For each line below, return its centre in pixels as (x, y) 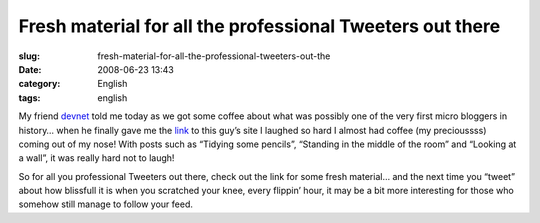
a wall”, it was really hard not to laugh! (96, 158)
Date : (30, 69)
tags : (29, 97)
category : (39, 84)
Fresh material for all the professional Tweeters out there (259, 26)
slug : (29, 56)
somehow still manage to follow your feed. (106, 204)
